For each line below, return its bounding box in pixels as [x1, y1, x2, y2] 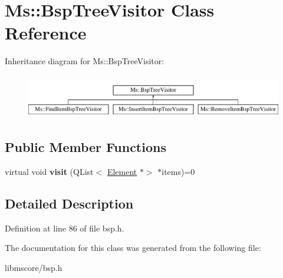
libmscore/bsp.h [5, 261, 62, 273]
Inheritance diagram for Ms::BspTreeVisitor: [5, 55, 164, 67]
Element [107, 165, 137, 177]
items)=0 [162, 165, 195, 177]
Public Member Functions [5, 138, 166, 155]
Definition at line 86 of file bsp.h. [5, 221, 124, 234]
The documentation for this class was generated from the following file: [5, 241, 261, 254]
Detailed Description [5, 194, 134, 212]
